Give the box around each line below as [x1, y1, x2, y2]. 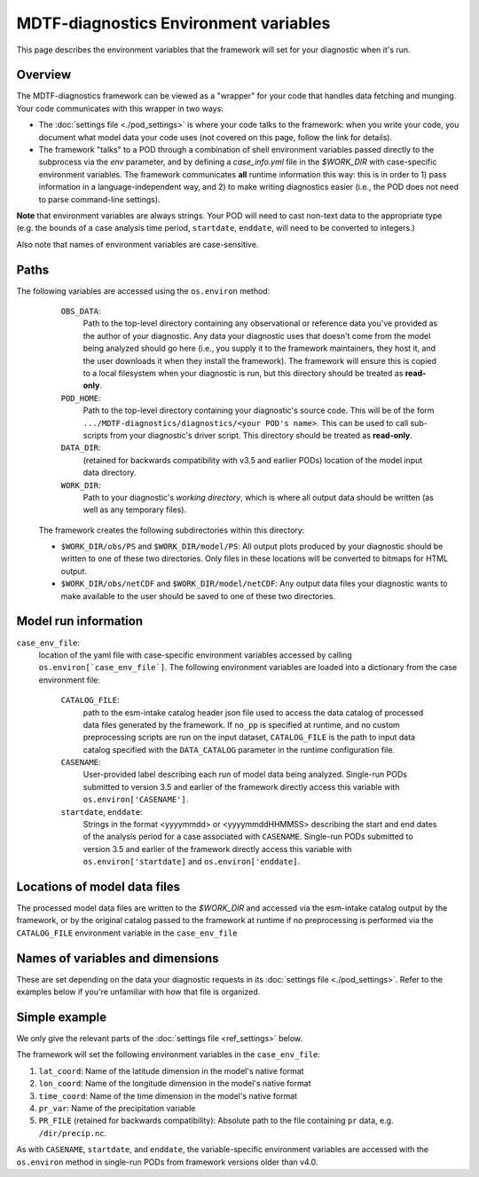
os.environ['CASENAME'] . [82, 794, 189, 805]
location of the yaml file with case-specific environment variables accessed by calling [38, 649, 352, 660]
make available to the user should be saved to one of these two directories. [60, 590, 336, 601]
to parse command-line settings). [38, 194, 161, 204]
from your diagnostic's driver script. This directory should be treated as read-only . [109, 430, 412, 440]
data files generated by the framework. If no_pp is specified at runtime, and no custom [82, 719, 401, 730]
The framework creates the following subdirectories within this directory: [38, 525, 305, 535]
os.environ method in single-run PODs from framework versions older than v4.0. [16, 1157, 318, 1167]
